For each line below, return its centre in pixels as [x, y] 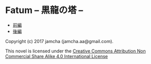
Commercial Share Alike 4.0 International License [56, 56]
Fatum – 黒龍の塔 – [44, 10]
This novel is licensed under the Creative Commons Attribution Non [75, 51]
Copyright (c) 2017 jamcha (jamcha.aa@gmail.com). [60, 41]
